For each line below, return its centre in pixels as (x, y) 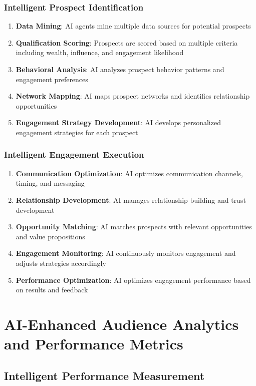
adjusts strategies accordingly (61, 263)
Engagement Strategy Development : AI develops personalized (118, 122)
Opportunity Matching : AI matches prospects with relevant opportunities (134, 227)
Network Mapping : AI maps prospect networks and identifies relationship (133, 96)
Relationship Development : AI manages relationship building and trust (131, 200)
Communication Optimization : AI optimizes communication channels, (129, 173)
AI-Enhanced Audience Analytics (121, 324)
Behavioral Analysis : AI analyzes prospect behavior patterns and (120, 69)
